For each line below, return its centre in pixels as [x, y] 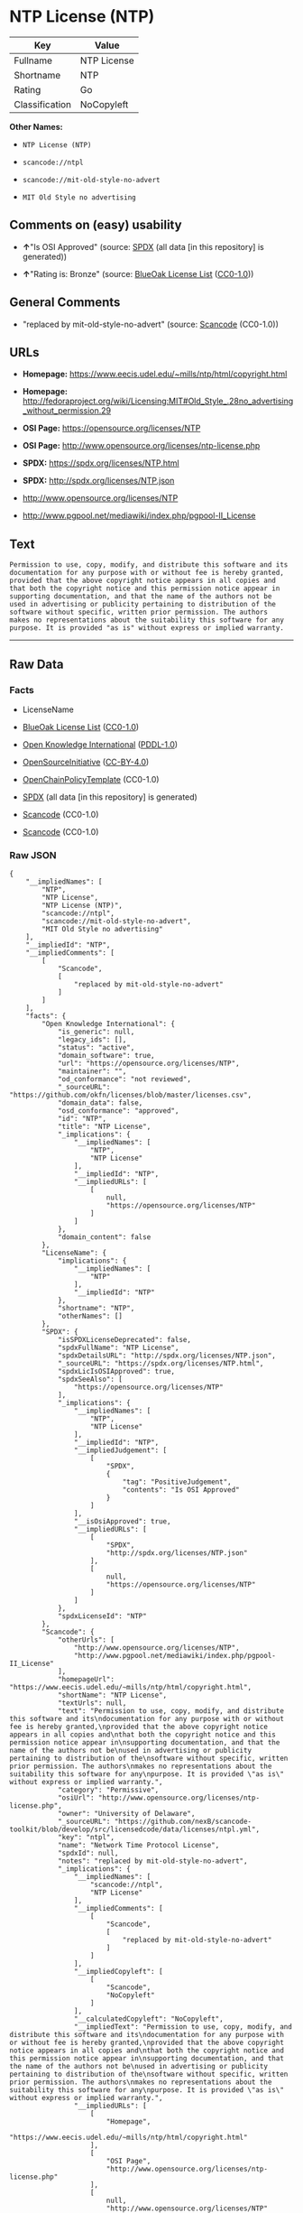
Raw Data [37, 664]
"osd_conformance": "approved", [118, 1111]
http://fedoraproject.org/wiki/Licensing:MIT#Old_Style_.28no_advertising [158, 401]
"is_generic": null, [96, 1032]
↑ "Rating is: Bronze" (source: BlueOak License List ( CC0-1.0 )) [138, 273]
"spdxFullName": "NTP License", [118, 1348]
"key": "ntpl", [86, 1838]
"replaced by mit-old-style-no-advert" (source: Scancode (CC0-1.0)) [151, 324]
